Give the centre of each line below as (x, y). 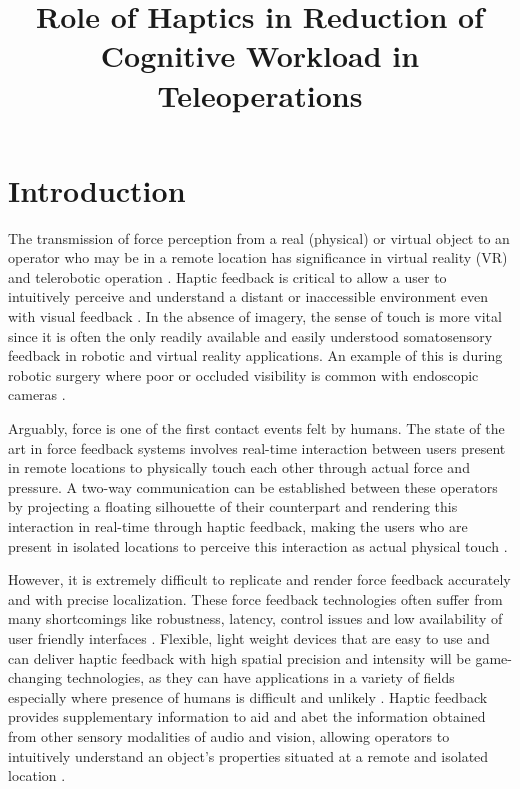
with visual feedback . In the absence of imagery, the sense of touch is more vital (255, 316)
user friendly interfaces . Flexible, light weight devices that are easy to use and (249, 637)
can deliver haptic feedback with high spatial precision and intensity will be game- (260, 657)
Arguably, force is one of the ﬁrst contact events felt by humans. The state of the (256, 428)
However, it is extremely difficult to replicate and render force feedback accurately (259, 579)
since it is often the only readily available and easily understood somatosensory (250, 335)
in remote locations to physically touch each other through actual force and (239, 467)
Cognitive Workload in (260, 55)
